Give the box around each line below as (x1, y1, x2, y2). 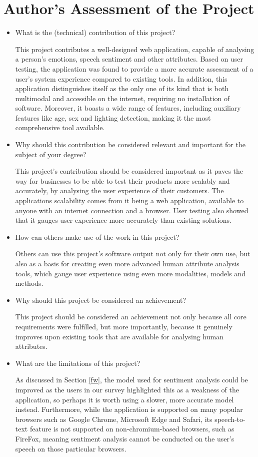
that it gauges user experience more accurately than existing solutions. (15, 215, 231, 225)
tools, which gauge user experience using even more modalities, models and (15, 268, 245, 278)
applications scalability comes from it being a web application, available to (15, 195, 244, 206)
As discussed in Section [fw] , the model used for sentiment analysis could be (15, 374, 248, 385)
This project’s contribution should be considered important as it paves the (15, 166, 243, 176)
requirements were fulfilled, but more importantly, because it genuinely (15, 321, 232, 331)
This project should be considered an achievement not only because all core (15, 311, 246, 322)
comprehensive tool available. (15, 122, 105, 133)
